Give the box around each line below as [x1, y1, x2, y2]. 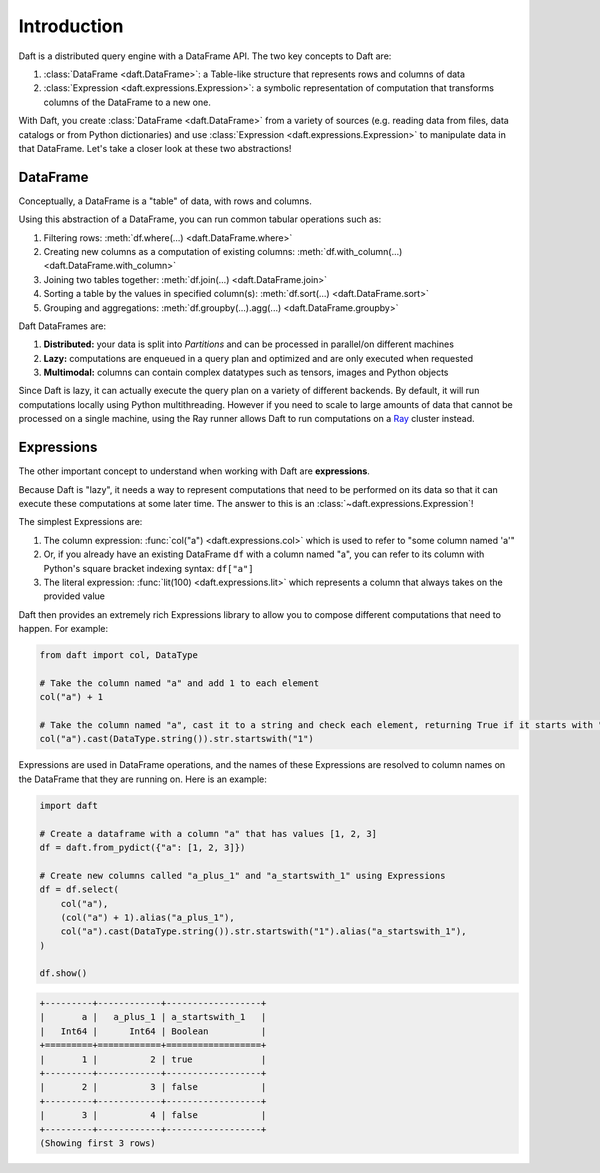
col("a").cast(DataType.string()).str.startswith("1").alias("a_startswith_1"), [60, 926, 467, 937]
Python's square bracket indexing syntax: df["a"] [43, 562, 254, 574]
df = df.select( [39, 884, 120, 895]
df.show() [39, 968, 88, 979]
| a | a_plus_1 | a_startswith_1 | [39, 1011, 267, 1023]
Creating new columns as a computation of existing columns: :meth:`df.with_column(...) [43, 245, 403, 257]
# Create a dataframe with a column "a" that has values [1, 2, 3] [39, 828, 378, 839]
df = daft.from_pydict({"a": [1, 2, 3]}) [39, 841, 246, 853]
